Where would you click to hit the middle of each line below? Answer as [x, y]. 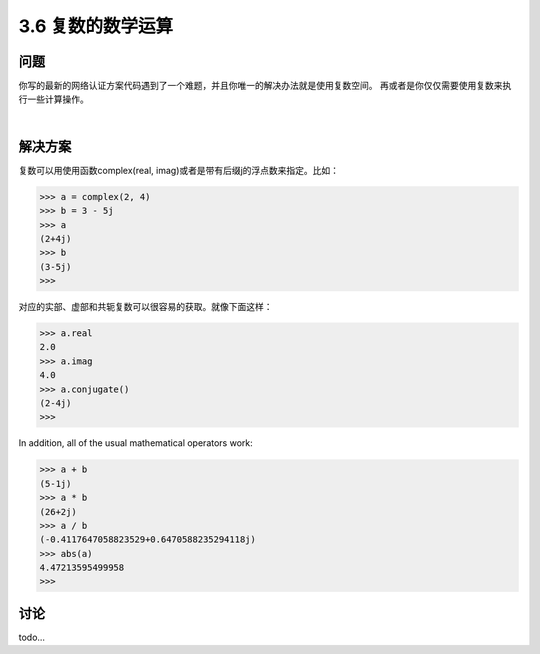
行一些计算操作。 [53, 99]
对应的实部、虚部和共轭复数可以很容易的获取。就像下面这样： [145, 307]
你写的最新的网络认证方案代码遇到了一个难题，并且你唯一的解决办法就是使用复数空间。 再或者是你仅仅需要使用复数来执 [265, 86]
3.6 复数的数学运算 [96, 26]
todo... [31, 637]
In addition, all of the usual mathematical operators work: [136, 443]
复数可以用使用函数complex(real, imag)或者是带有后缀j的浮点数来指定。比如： [179, 170]
